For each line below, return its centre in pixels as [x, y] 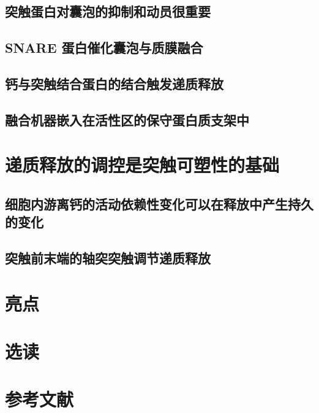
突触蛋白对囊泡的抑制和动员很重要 [108, 11]
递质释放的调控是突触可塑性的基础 [142, 165]
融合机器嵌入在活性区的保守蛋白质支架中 [127, 119]
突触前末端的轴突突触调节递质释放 [108, 258]
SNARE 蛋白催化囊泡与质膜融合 [104, 48]
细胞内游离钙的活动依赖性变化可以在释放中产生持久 [159, 203]
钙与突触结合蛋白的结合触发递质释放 [114, 83]
